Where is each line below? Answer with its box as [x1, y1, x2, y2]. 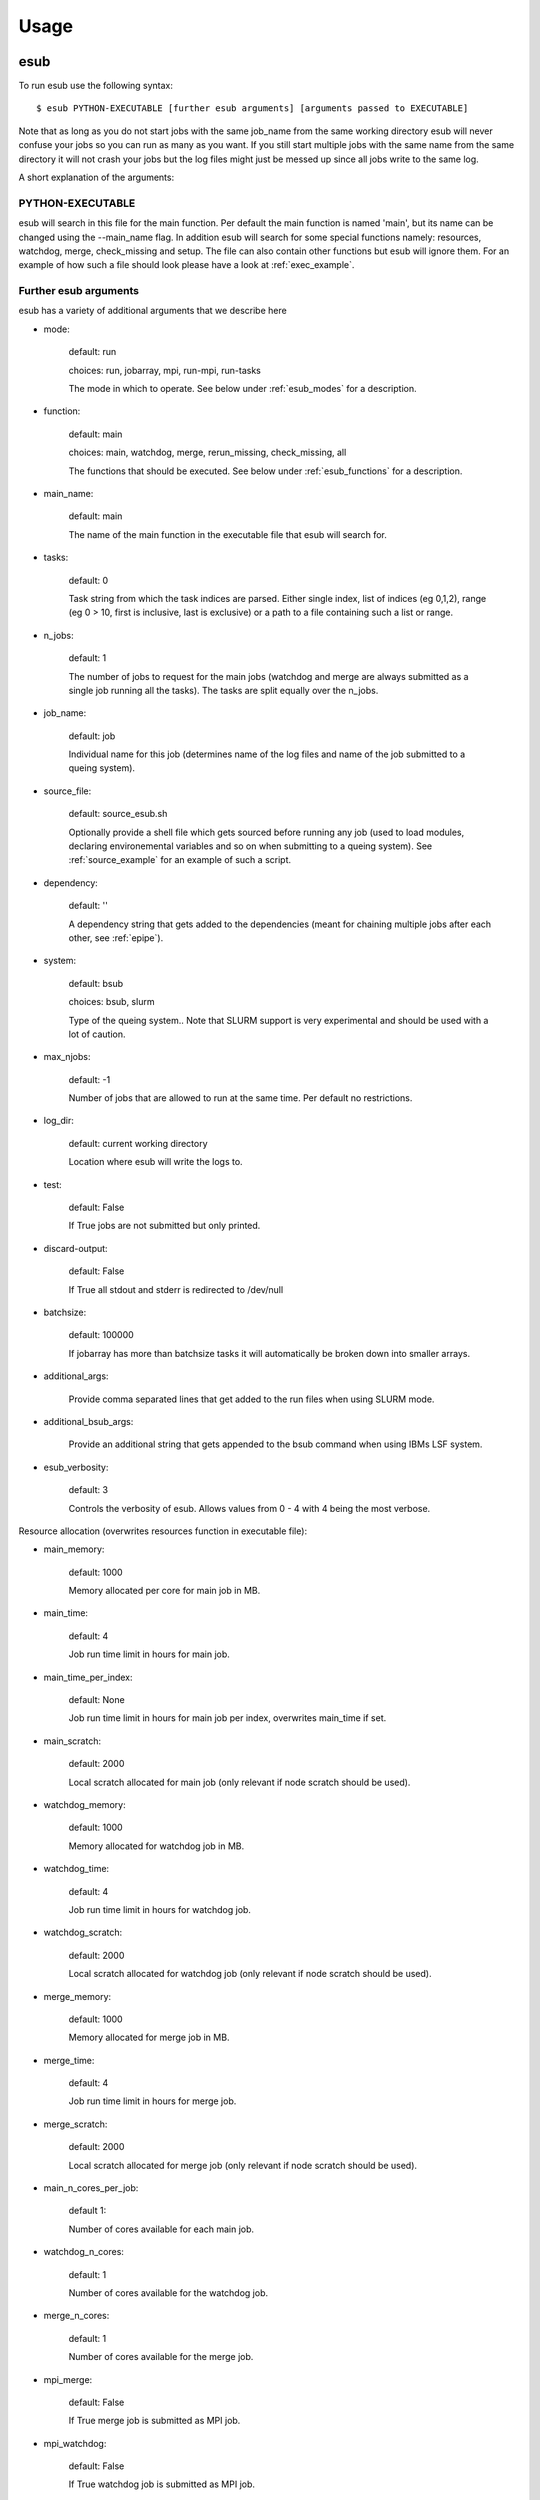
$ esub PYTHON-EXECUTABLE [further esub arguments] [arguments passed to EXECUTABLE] [36, 103, 469, 114]
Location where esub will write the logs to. [68, 1156, 244, 1168]
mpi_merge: [43, 2373, 93, 2385]
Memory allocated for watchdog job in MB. [68, 1840, 245, 1852]
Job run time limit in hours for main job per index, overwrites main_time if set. [68, 1712, 387, 1724]
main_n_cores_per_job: [43, 2182, 139, 2194]
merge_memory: [43, 1990, 112, 2002]
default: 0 [68, 574, 109, 586]
